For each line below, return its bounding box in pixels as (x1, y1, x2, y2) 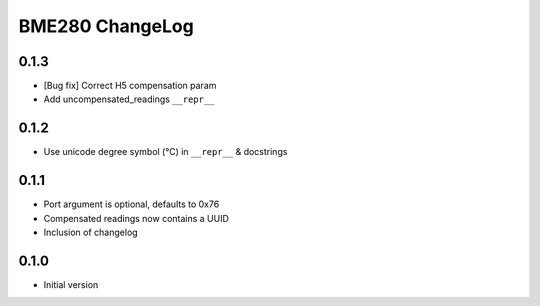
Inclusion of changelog (43, 226, 139, 239)
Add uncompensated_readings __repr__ (43, 93, 215, 105)
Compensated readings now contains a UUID (43, 212, 230, 224)
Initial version (43, 278, 99, 290)
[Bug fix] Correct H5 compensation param (43, 80, 217, 92)
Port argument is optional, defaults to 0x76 (43, 198, 220, 210)
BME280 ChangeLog (18, 15, 194, 37)
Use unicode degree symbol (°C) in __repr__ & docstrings (43, 146, 288, 158)
